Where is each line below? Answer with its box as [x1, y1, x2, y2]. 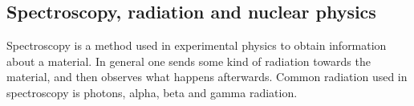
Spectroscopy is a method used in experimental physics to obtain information [6, 37, 387, 54]
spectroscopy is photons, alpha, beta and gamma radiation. [6, 84, 298, 100]
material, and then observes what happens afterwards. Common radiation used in [6, 68, 408, 85]
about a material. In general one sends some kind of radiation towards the [6, 52, 371, 69]
